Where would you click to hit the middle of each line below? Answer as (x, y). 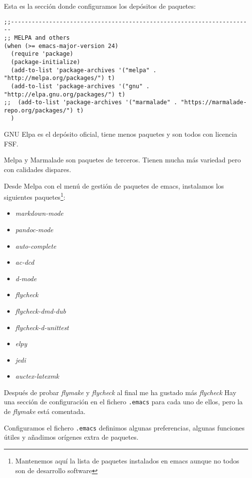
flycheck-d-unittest (42, 327)
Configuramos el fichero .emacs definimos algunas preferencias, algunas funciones (124, 427)
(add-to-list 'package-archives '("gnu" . (80, 86)
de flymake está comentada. (45, 411)
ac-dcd (25, 262)
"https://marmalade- (214, 103)
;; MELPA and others (37, 38)
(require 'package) (42, 54)
